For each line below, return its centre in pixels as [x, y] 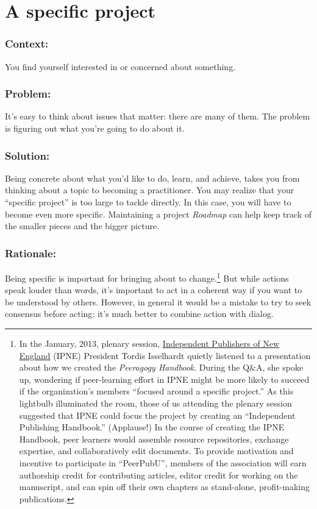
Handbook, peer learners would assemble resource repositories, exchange [154, 439]
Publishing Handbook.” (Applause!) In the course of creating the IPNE [152, 427]
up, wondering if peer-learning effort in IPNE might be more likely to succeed [164, 379]
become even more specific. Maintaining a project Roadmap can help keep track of [158, 214]
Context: [27, 44]
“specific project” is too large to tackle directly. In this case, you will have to [148, 202]
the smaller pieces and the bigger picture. [82, 226]
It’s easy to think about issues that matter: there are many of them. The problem [158, 116]
